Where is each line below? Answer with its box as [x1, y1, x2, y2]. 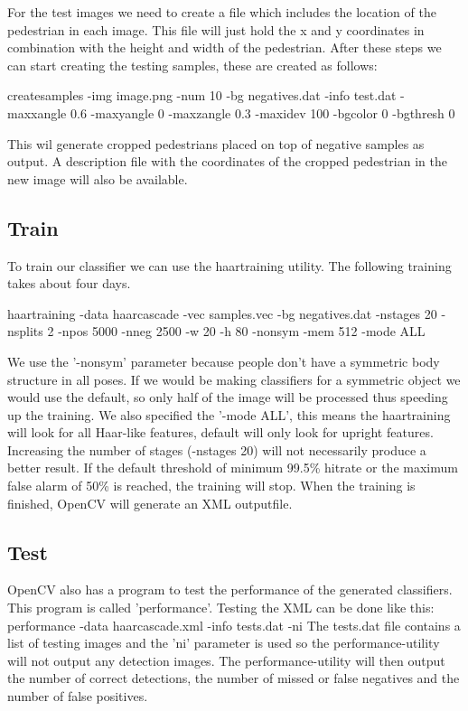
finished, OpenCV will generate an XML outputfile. [7, 493, 293, 512]
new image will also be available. [7, 169, 188, 188]
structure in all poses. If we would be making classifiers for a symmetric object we [7, 370, 461, 388]
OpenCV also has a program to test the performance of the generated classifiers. [7, 580, 453, 599]
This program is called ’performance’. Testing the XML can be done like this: [7, 598, 435, 617]
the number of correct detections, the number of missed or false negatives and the [7, 669, 460, 688]
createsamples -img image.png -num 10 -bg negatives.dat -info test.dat [7, 86, 397, 105]
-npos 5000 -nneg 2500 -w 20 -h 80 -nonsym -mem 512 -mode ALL [58, 322, 426, 341]
